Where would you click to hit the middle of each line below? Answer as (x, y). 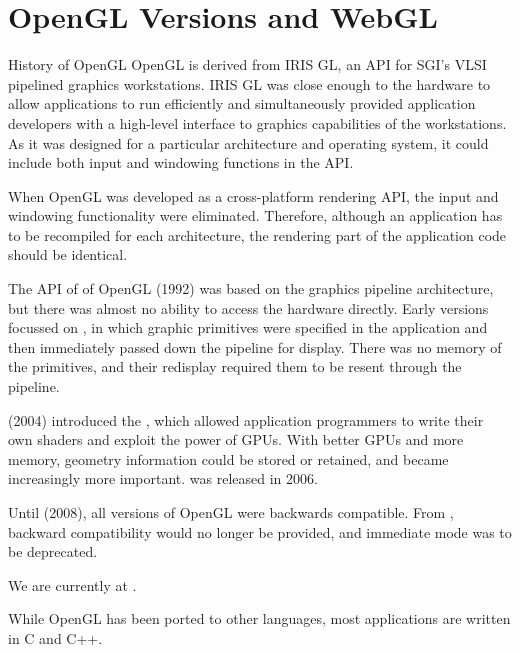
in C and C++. (55, 637)
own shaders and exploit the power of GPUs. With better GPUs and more (236, 439)
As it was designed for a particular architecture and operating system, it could (248, 142)
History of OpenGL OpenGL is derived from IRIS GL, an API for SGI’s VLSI (247, 64)
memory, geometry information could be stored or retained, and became (228, 458)
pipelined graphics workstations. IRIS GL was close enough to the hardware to (249, 83)
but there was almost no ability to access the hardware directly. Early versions (248, 307)
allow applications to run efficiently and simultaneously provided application (242, 103)
